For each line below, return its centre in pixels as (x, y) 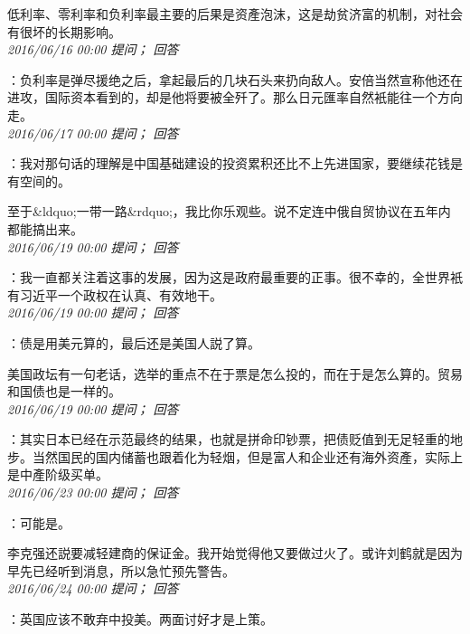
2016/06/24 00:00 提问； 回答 (93, 588)
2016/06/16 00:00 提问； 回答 (93, 49)
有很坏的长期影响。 (64, 31)
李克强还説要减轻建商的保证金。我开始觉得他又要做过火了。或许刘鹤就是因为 (235, 553)
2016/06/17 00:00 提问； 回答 (93, 132)
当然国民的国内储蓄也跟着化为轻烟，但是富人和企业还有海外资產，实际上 (247, 456)
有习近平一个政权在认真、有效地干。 (115, 294)
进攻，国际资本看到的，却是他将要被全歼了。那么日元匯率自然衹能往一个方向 (235, 97)
